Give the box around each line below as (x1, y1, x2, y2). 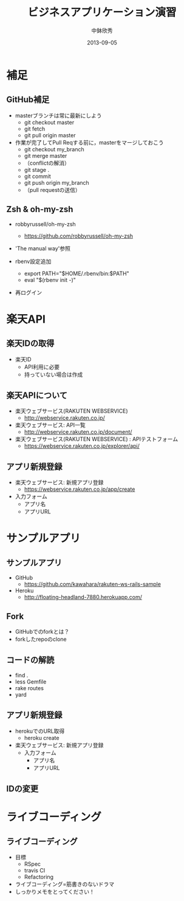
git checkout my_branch (24, 145, 85, 152)
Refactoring (24, 873, 53, 881)
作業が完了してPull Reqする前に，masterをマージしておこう (15, 139, 164, 146)
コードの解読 (6, 655, 55, 665)
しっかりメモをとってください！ (15, 888, 95, 896)
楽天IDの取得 (6, 338, 55, 349)
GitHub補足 (6, 95, 50, 105)
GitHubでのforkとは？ (15, 628, 70, 635)
